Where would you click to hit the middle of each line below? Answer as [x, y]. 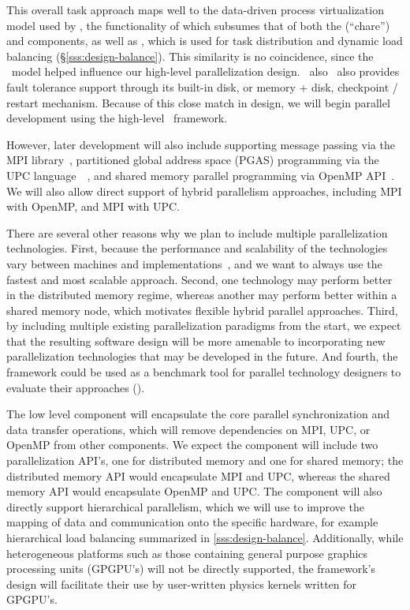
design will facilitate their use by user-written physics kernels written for [182, 584]
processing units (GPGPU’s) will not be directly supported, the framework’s [191, 569]
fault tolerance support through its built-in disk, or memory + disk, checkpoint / [202, 86]
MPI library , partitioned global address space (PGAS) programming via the [193, 160]
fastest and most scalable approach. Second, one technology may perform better [199, 279]
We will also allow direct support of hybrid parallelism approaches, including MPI [204, 191]
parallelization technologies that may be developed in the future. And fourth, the [202, 356]
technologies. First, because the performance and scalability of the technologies [197, 248]
